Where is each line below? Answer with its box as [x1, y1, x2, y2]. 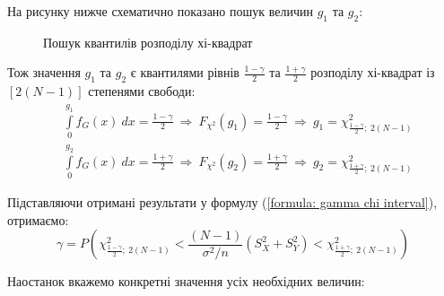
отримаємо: [7, 210, 69, 229]
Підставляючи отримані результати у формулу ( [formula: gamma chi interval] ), [7, 193, 438, 211]
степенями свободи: [88, 82, 196, 100]
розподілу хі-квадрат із [310, 63, 435, 82]
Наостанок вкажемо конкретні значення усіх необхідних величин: [7, 272, 365, 291]
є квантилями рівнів [130, 63, 239, 82]
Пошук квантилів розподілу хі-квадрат [43, 32, 253, 51]
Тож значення [7, 63, 81, 82]
